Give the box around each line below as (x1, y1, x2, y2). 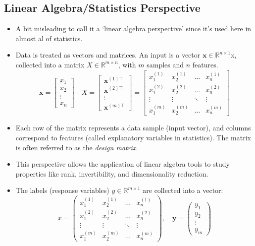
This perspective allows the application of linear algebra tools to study (15, 159, 230, 169)
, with (118, 59, 136, 69)
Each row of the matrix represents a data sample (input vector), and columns (15, 123, 251, 133)
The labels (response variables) (15, 185, 109, 195)
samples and (147, 59, 184, 69)
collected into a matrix (15, 59, 85, 69)
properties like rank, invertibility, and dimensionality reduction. (15, 168, 208, 179)
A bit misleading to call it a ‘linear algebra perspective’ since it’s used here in (15, 23, 252, 34)
